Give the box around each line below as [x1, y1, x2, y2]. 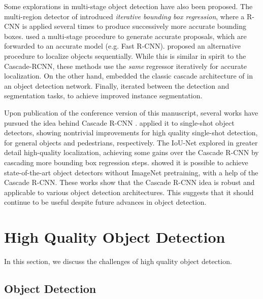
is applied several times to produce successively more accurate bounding [22, 21, 246, 31]
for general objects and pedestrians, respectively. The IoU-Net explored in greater [4, 137, 258, 147]
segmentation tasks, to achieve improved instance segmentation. [4, 90, 203, 101]
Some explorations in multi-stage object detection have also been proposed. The [4, 1, 253, 11]
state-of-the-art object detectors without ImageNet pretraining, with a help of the [4, 167, 258, 177]
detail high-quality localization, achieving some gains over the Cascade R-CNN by [4, 147, 259, 158]
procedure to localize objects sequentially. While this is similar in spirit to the [4, 50, 246, 61]
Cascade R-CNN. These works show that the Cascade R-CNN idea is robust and [4, 177, 255, 188]
